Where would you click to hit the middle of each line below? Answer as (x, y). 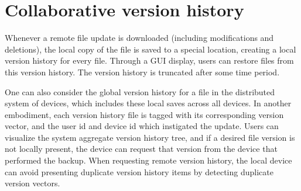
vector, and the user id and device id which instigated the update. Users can (142, 126)
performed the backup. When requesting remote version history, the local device (148, 160)
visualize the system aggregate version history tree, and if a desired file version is (150, 137)
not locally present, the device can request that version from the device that (141, 149)
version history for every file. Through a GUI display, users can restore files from (149, 60)
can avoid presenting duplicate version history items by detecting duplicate (139, 171)
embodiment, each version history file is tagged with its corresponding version (144, 114)
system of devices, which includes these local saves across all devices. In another (148, 103)
